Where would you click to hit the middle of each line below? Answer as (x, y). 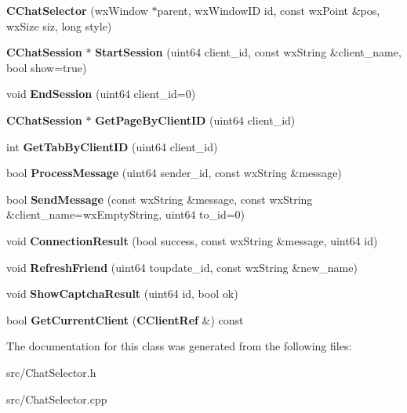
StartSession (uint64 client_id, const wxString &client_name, (248, 52)
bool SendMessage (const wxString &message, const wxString (160, 199)
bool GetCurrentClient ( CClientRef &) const (125, 319)
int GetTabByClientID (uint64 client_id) (112, 146)
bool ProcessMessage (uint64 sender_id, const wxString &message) (174, 173)
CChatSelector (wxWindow (77, 10)
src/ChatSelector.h (51, 372)
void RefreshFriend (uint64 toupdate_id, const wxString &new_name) (182, 267)
